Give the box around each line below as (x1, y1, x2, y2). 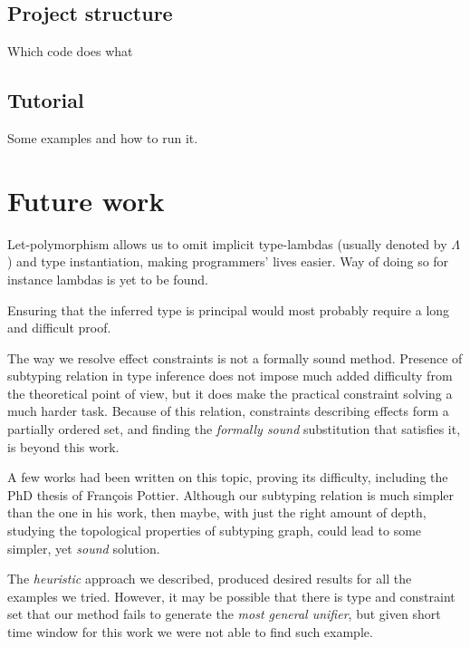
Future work (7, 181, 165, 218)
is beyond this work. (7, 437, 120, 456)
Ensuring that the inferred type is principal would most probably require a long (7, 300, 450, 319)
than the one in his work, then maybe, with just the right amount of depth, (7, 503, 427, 522)
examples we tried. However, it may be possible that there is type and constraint (7, 586, 456, 605)
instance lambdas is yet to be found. (7, 269, 208, 288)
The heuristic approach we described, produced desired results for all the (7, 569, 412, 588)
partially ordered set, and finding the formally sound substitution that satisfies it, (7, 420, 461, 439)
